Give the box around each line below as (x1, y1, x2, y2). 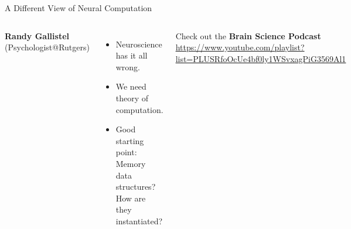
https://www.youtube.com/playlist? (175, 41, 305, 53)
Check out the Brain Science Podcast (175, 29, 321, 42)
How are (115, 192, 146, 204)
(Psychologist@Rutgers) (5, 41, 90, 53)
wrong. (115, 60, 141, 73)
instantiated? (115, 214, 163, 227)
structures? (115, 180, 156, 193)
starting (115, 134, 144, 146)
